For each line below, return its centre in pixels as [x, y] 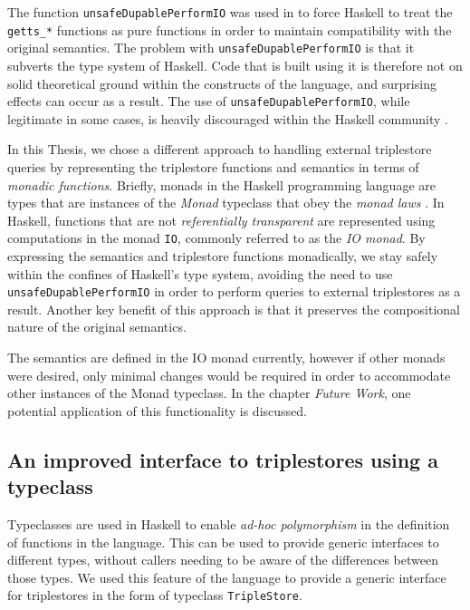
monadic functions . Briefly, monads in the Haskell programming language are [221, 184]
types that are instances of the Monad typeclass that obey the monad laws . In [226, 203]
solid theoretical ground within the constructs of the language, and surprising [222, 83]
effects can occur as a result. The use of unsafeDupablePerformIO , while [209, 101]
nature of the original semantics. [97, 327]
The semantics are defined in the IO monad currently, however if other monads [226, 358]
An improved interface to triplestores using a [223, 459]
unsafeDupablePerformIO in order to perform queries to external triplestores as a [234, 291]
